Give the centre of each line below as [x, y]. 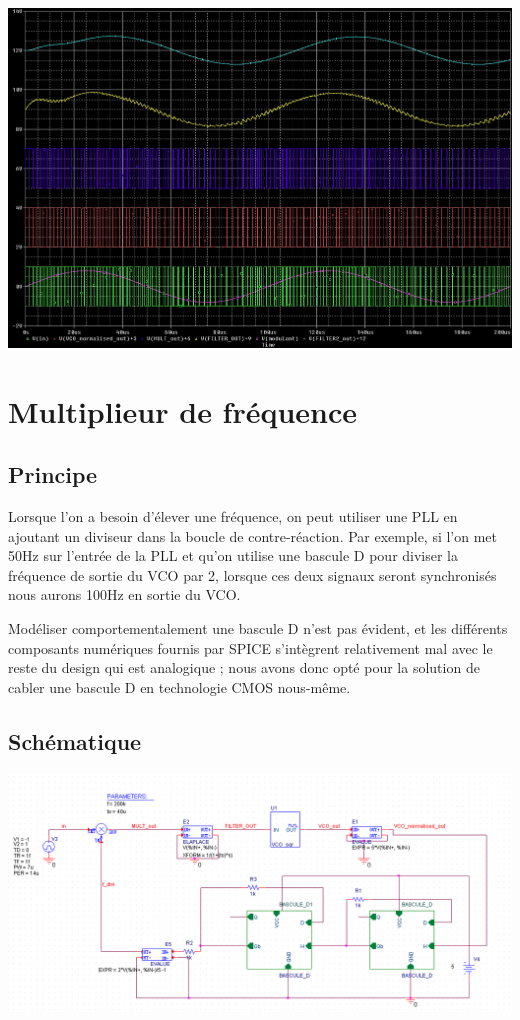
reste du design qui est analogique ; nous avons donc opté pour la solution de [244, 667]
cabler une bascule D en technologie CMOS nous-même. [179, 686]
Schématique [75, 740]
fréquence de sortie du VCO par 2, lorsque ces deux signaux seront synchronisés [252, 574]
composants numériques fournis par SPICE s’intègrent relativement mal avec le [250, 647]
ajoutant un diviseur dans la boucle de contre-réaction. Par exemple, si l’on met [253, 535]
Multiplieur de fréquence [183, 410]
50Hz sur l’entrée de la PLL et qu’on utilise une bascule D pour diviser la [233, 555]
